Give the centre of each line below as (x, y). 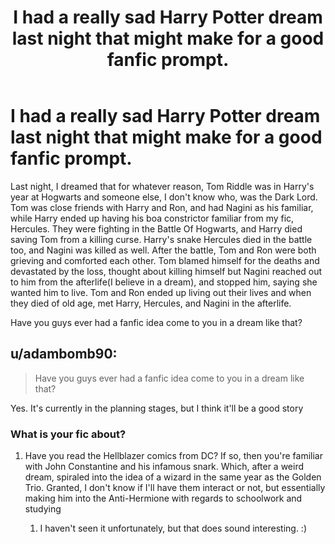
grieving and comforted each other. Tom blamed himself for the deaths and (165, 260)
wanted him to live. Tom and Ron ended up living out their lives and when (161, 292)
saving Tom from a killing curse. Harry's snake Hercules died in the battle (161, 239)
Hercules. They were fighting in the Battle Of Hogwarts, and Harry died (156, 228)
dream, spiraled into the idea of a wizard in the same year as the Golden (173, 477)
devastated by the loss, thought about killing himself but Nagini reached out (166, 271)
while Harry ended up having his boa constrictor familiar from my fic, (152, 218)
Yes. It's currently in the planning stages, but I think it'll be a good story (157, 408)
